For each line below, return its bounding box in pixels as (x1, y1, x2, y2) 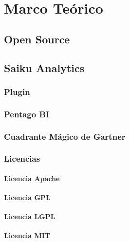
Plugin (4, 85, 30, 97)
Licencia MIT (4, 230, 51, 241)
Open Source (4, 31, 70, 46)
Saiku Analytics (4, 60, 85, 75)
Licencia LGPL (4, 211, 55, 222)
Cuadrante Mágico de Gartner (4, 130, 126, 142)
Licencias (4, 152, 40, 165)
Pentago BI (4, 108, 49, 120)
